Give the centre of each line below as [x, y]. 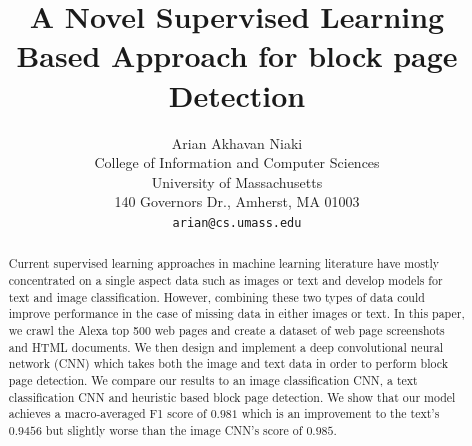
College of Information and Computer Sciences [237, 162]
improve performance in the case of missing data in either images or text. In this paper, [236, 313]
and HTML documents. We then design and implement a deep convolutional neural [226, 346]
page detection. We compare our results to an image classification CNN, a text [213, 379]
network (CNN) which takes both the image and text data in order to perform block [228, 363]
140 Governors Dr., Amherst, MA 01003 [237, 201]
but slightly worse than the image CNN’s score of [174, 429]
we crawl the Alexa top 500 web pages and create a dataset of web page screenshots [226, 329]
